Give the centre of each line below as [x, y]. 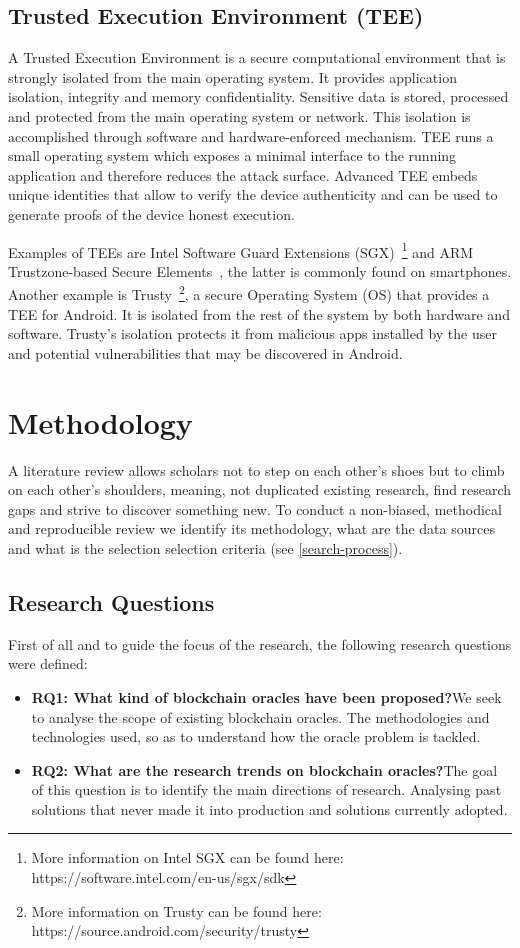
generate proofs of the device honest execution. [151, 213]
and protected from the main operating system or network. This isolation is [239, 115]
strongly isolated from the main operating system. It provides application [232, 76]
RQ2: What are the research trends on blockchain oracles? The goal [264, 769]
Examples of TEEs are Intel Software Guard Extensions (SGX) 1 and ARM [241, 250]
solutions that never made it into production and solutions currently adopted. [269, 808]
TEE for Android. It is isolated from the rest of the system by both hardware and [259, 313]
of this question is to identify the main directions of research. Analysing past [266, 789]
